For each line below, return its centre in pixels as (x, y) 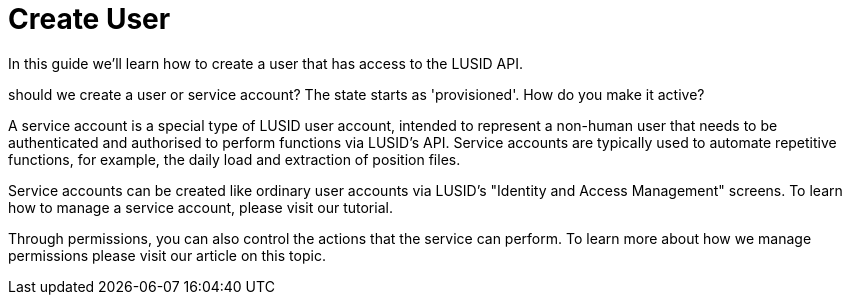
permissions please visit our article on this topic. (167, 255)
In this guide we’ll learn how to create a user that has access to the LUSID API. (265, 63)
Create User (89, 19)
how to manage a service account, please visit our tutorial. (200, 207)
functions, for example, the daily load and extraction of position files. (234, 159)
